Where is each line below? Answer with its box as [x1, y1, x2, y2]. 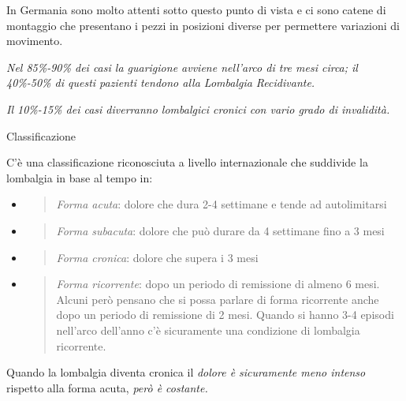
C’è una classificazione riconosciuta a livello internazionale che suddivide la [6, 154, 368, 171]
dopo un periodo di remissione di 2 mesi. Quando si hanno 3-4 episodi [56, 306, 394, 323]
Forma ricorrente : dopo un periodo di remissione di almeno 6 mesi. [56, 275, 380, 292]
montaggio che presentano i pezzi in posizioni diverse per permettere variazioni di [6, 17, 400, 33]
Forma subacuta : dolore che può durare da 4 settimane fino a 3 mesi [56, 222, 385, 238]
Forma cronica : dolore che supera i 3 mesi [56, 249, 259, 265]
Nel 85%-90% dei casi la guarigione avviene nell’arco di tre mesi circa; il [6, 58, 358, 75]
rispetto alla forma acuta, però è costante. [6, 379, 208, 395]
